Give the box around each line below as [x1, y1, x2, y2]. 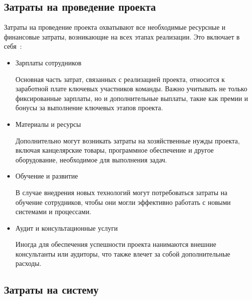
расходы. [15, 258, 42, 268]
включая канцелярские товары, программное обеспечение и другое [15, 145, 214, 155]
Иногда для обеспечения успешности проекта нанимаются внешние [15, 239, 216, 249]
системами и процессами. [15, 206, 91, 217]
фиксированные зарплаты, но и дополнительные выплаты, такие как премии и [15, 93, 248, 103]
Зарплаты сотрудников [15, 57, 82, 67]
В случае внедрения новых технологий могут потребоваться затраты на [15, 187, 228, 197]
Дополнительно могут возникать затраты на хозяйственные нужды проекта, [15, 135, 240, 145]
